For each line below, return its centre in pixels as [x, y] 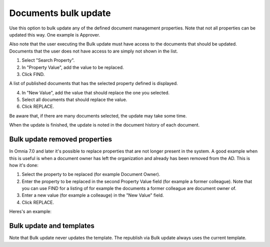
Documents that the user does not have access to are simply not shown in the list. [94, 51]
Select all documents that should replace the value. [74, 99]
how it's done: [24, 165]
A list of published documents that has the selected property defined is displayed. [94, 83]
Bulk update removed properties [61, 139]
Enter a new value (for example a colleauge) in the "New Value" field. [93, 195]
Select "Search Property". [48, 60]
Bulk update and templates [52, 226]
